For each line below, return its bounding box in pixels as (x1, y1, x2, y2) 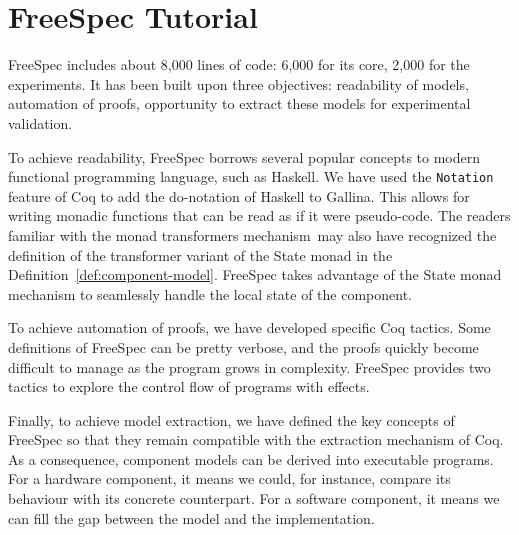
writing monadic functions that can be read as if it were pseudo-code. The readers (8, 205, 511, 226)
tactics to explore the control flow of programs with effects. (8, 376, 370, 397)
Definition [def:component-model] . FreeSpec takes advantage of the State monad (8, 264, 502, 285)
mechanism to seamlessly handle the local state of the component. (8, 283, 412, 304)
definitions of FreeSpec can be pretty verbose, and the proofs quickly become (8, 336, 479, 357)
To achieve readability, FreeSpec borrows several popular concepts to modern (8, 146, 481, 167)
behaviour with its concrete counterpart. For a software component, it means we (8, 488, 500, 509)
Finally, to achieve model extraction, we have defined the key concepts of (8, 409, 455, 430)
